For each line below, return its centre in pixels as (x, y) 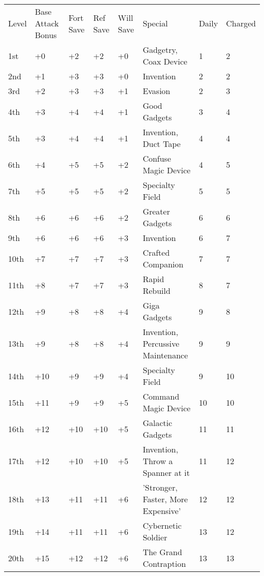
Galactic (158, 423)
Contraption (164, 564)
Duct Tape (162, 144)
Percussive (161, 343)
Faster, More (165, 499)
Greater (156, 211)
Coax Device (165, 61)
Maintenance (166, 355)
